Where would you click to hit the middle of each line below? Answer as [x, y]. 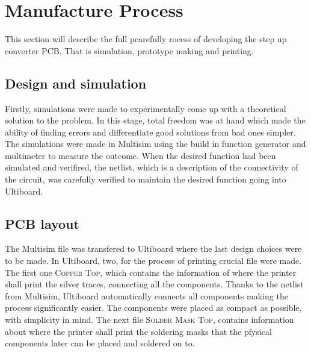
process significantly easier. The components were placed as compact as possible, [153, 308]
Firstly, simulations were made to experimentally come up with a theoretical [146, 108]
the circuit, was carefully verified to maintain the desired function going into [146, 179]
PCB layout [42, 223]
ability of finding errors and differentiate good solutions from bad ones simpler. [150, 132]
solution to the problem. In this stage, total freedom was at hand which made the [155, 120]
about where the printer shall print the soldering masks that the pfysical [138, 331]
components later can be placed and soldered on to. [100, 343]
